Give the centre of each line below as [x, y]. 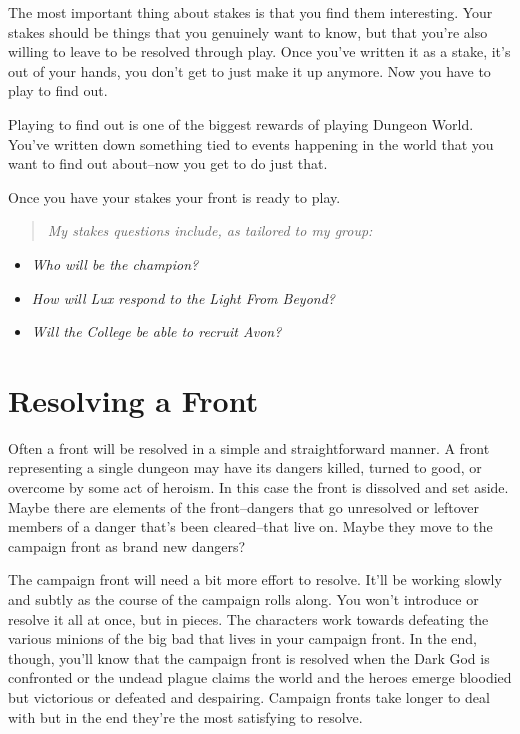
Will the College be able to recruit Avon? [156, 331]
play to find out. [58, 90]
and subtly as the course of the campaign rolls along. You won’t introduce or [243, 599]
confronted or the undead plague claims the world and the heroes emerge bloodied [260, 677]
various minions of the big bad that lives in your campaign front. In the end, [242, 638]
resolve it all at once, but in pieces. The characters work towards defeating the [248, 618]
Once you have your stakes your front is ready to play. [174, 196]
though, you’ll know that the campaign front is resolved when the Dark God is [249, 657]
